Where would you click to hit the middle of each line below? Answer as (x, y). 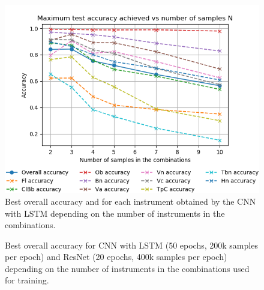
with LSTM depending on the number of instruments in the (115, 213)
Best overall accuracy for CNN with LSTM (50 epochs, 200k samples (131, 245)
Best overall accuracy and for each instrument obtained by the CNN (130, 201)
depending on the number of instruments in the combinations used (127, 268)
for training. (27, 280)
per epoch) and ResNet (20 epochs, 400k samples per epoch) (116, 257)
